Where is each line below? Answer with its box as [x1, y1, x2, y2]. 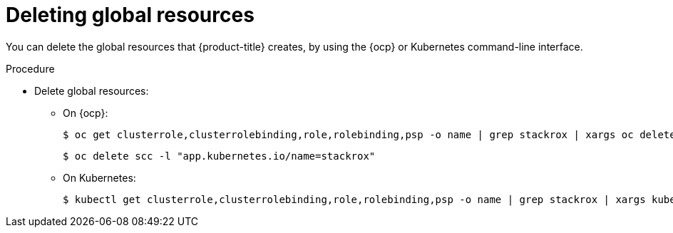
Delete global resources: [34, 84, 149, 97]
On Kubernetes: [63, 171, 136, 184]
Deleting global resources [6, 3, 255, 27]
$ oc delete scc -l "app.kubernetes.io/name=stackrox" [63, 150, 376, 162]
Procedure [6, 62, 55, 75]
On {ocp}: [63, 106, 108, 119]
